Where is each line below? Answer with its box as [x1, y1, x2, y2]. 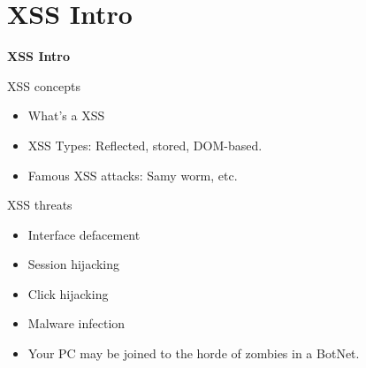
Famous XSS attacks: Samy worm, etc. [27, 165, 238, 184]
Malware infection [27, 314, 126, 333]
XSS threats [7, 195, 72, 214]
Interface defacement [27, 225, 141, 243]
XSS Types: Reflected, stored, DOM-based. [27, 135, 263, 154]
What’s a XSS [27, 106, 105, 125]
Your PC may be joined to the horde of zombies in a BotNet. [27, 344, 360, 363]
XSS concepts [7, 76, 80, 95]
